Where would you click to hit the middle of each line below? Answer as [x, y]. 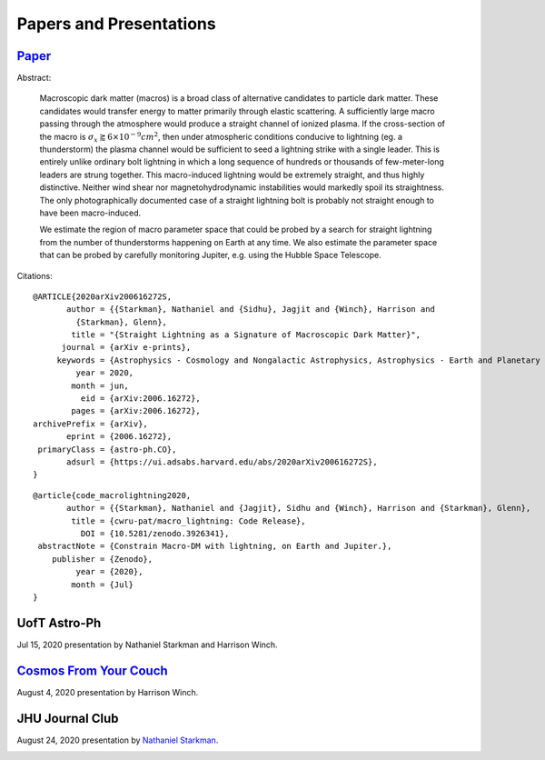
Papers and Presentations [117, 24]
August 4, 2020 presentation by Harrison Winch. [108, 692]
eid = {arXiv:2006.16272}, [141, 399]
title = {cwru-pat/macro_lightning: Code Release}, [188, 521]
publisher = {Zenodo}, [102, 559]
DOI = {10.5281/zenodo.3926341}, [155, 533]
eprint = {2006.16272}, [119, 437]
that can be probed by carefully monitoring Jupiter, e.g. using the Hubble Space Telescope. [210, 255]
